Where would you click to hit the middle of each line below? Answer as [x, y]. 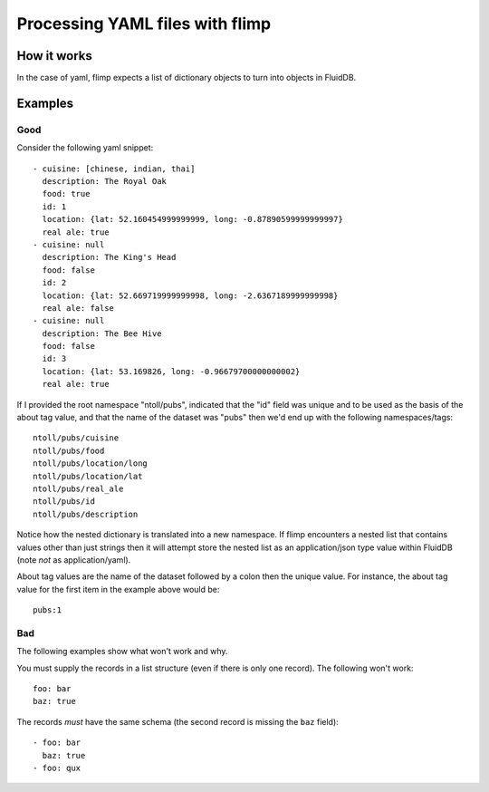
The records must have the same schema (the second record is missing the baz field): [177, 721]
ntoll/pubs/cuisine [76, 438]
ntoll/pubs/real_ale [78, 488]
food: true [66, 194]
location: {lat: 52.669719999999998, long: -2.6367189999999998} [190, 295]
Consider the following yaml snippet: [85, 148]
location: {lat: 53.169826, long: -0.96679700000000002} [171, 371]
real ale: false [78, 308]
